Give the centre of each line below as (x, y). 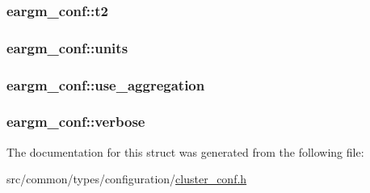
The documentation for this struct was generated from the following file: (185, 151)
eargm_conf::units (67, 47)
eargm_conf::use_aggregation (106, 84)
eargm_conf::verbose (76, 122)
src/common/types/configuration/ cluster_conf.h (127, 179)
